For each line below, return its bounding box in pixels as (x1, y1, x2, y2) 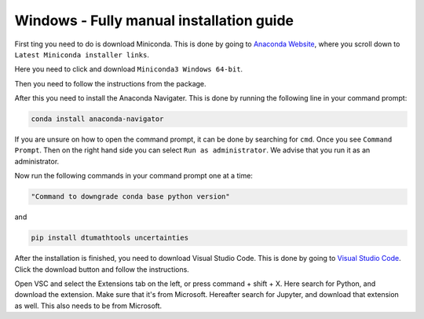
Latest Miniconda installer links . (14, 49, 149, 59)
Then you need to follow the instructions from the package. (14, 79, 207, 88)
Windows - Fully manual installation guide (14, 12, 294, 29)
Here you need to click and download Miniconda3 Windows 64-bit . (14, 64, 243, 74)
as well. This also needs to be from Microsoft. (14, 301, 163, 310)
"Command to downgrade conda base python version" (31, 192, 231, 201)
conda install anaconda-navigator (31, 115, 164, 123)
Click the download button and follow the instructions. (14, 264, 190, 274)
